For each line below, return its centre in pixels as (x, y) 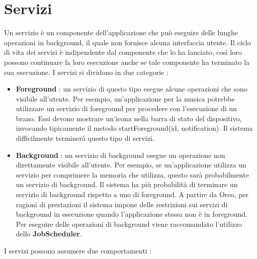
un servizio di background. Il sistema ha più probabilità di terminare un (127, 184)
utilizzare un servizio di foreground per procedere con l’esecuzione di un (126, 108)
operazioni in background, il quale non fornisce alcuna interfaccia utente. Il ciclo (127, 42)
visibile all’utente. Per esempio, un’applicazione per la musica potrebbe (125, 98)
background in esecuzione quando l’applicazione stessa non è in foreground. (132, 214)
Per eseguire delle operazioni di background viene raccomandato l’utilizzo (129, 224)
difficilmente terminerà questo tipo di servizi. (85, 138)
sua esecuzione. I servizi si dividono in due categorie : (86, 72)
